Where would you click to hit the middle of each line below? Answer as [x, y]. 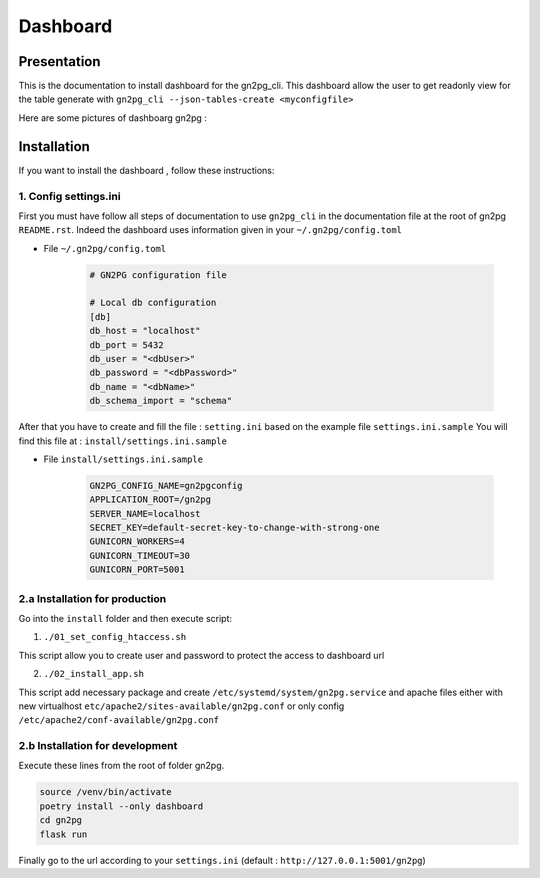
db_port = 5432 [126, 344]
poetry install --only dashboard [121, 806]
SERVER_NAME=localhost [145, 513]
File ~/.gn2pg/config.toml [105, 248]
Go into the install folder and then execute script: [125, 618]
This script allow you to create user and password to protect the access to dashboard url [201, 655]
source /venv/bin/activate [105, 792]
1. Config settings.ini [69, 196]
